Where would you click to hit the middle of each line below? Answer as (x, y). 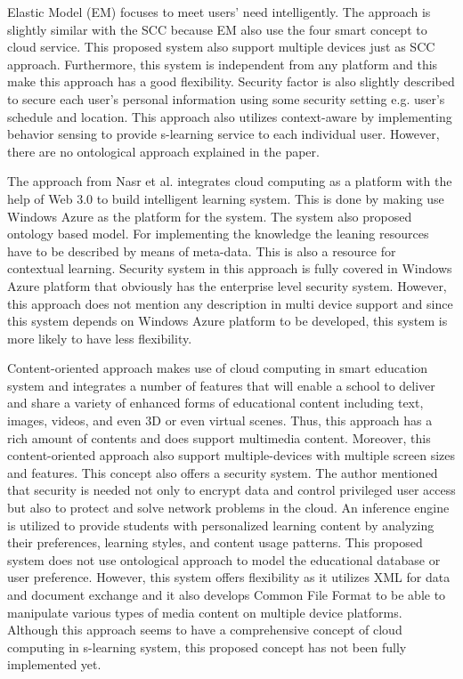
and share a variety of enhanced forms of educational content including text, (215, 403)
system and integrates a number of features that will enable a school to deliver (221, 385)
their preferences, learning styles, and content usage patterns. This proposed (215, 542)
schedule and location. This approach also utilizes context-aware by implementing (230, 116)
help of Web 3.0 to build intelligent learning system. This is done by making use (226, 198)
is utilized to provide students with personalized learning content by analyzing (221, 525)
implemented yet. (54, 664)
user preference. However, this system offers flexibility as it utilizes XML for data (229, 577)
